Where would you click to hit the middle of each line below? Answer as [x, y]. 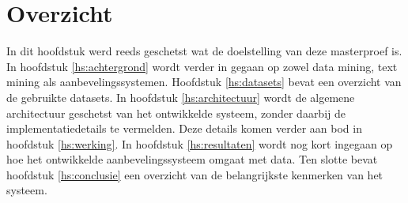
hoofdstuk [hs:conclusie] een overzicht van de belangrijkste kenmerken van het [195, 174]
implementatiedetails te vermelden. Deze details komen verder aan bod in [184, 128]
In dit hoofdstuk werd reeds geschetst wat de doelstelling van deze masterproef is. [204, 51]
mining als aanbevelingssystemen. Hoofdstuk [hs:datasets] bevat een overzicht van [204, 82]
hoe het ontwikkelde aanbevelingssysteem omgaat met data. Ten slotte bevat [192, 159]
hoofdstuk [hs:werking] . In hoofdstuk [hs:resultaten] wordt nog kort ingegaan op [200, 143]
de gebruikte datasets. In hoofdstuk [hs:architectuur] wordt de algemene [181, 97]
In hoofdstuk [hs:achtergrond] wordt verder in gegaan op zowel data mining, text [202, 66]
